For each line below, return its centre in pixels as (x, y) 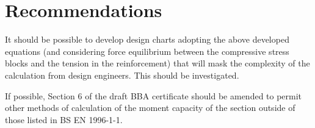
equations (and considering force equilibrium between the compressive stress (147, 51)
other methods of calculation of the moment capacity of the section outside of (150, 108)
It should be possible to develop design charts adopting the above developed (147, 39)
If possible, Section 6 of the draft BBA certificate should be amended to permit (154, 95)
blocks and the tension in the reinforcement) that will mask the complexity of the (157, 63)
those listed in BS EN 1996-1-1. (64, 119)
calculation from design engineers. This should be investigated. (122, 75)
